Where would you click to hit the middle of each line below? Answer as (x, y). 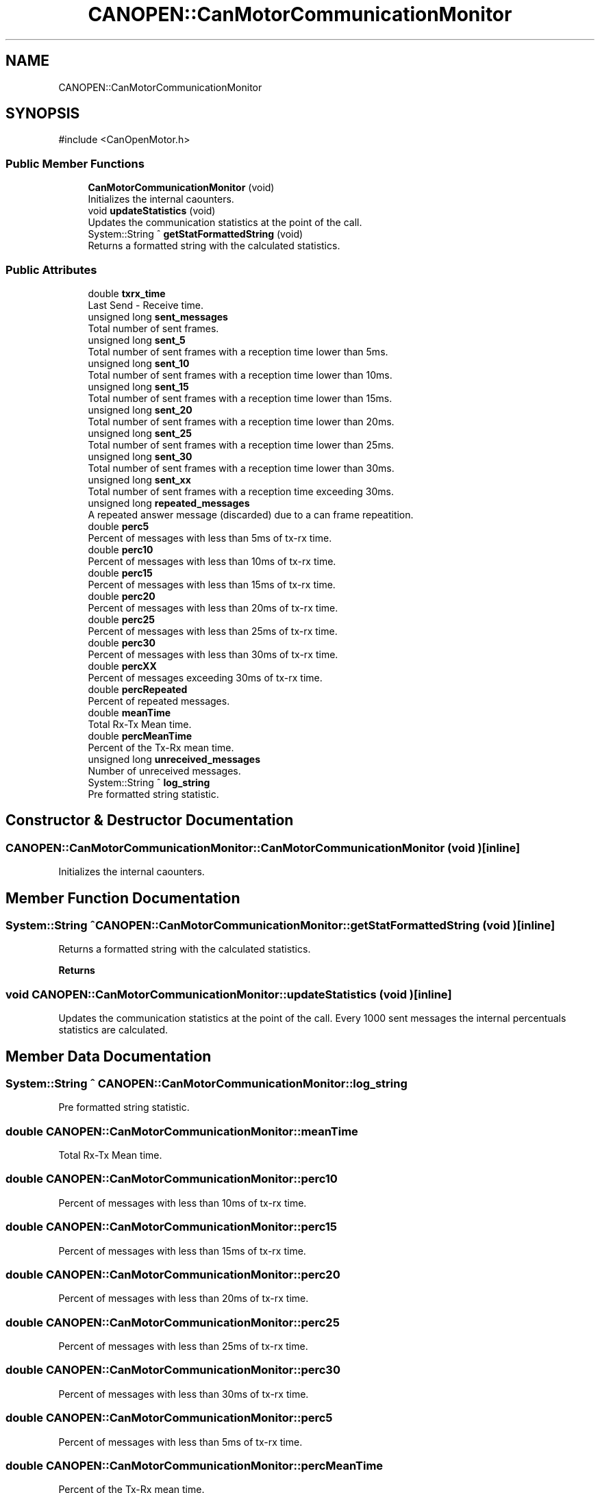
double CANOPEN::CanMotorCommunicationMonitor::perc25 (173, 1322)
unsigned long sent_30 (140, 456)
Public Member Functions (75, 163)
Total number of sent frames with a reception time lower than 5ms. (238, 351)
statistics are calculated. (113, 1030)
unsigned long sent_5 (137, 340)
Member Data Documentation (109, 1056)
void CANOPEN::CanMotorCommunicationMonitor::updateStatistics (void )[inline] (229, 994)
